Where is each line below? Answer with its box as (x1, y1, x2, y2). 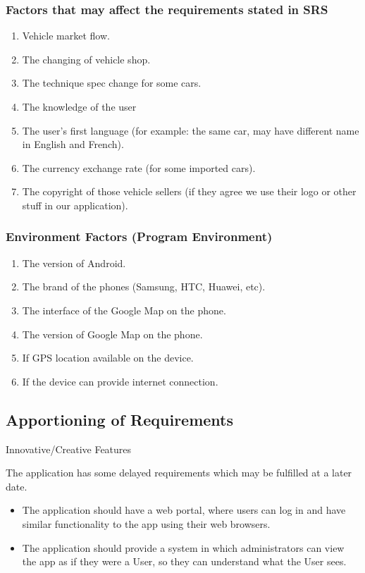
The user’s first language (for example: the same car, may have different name (22, 123, 359, 137)
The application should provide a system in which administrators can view (22, 540, 345, 555)
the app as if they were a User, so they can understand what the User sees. (22, 554, 347, 569)
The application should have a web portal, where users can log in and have (22, 503, 346, 517)
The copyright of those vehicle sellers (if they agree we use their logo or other (22, 184, 357, 199)
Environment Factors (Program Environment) (6, 228, 273, 245)
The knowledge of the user (22, 99, 137, 113)
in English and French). (22, 137, 124, 152)
